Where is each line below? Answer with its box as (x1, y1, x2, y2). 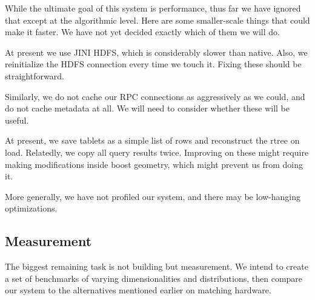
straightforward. (5, 69, 64, 82)
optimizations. (5, 202, 58, 215)
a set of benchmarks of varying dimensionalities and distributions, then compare (5, 272, 303, 284)
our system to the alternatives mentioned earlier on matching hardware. (5, 284, 271, 296)
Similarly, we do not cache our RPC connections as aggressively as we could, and (5, 90, 305, 102)
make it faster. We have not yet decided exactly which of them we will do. (5, 25, 280, 38)
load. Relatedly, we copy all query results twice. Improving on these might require (5, 145, 309, 158)
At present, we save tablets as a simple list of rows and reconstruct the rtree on (5, 134, 300, 147)
